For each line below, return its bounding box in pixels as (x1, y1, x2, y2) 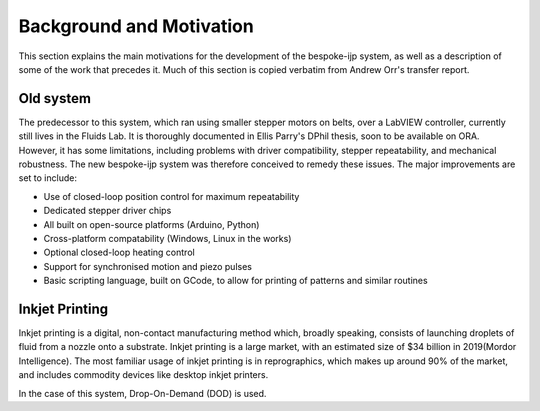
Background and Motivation (18, 15, 254, 37)
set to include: (18, 172, 77, 184)
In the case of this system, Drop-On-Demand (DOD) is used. (18, 387, 267, 399)
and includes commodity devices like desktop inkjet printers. (18, 369, 269, 381)
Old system (18, 90, 92, 107)
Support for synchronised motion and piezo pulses (43, 260, 252, 272)
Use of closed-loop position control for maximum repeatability (43, 190, 300, 202)
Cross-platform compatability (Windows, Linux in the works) (43, 232, 292, 244)
